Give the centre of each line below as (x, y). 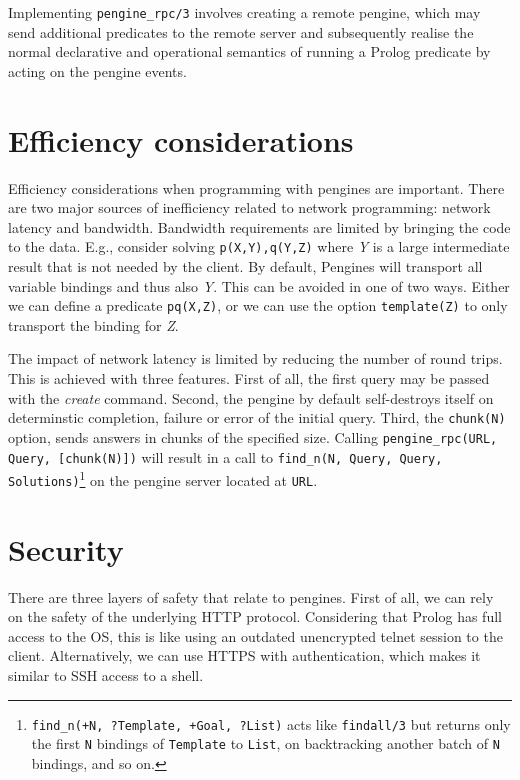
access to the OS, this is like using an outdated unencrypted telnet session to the (255, 635)
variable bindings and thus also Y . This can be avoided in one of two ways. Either (259, 285)
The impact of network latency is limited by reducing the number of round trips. (255, 358)
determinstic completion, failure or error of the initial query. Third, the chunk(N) (257, 417)
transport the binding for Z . (93, 324)
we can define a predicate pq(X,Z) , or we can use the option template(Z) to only (258, 305)
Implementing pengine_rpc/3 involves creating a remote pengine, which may (244, 12)
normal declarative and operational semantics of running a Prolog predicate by (249, 51)
